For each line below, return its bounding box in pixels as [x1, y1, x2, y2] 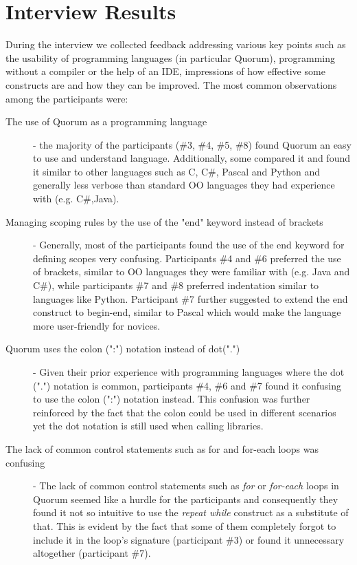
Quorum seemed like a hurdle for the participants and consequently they [33, 491, 338, 506]
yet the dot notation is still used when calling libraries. [33, 418, 264, 433]
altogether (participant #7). [33, 546, 151, 560]
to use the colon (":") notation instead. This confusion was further [33, 392, 310, 406]
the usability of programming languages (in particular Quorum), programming [5, 50, 336, 65]
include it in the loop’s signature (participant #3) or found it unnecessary [33, 532, 345, 546]
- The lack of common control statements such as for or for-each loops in [33, 478, 339, 493]
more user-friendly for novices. [33, 318, 161, 332]
